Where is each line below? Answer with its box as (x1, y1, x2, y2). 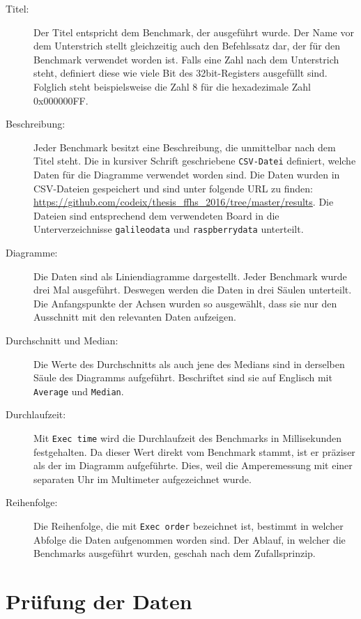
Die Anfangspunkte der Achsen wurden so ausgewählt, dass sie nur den (33, 296, 337, 310)
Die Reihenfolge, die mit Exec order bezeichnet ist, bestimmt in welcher (33, 519, 344, 533)
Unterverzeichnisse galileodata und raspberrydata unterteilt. (33, 222, 304, 236)
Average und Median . (33, 383, 124, 398)
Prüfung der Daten (6, 587, 192, 616)
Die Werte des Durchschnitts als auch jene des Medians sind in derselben (33, 356, 345, 371)
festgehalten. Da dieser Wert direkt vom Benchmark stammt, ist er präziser (33, 444, 355, 459)
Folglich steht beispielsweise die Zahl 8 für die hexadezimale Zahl (33, 79, 311, 93)
